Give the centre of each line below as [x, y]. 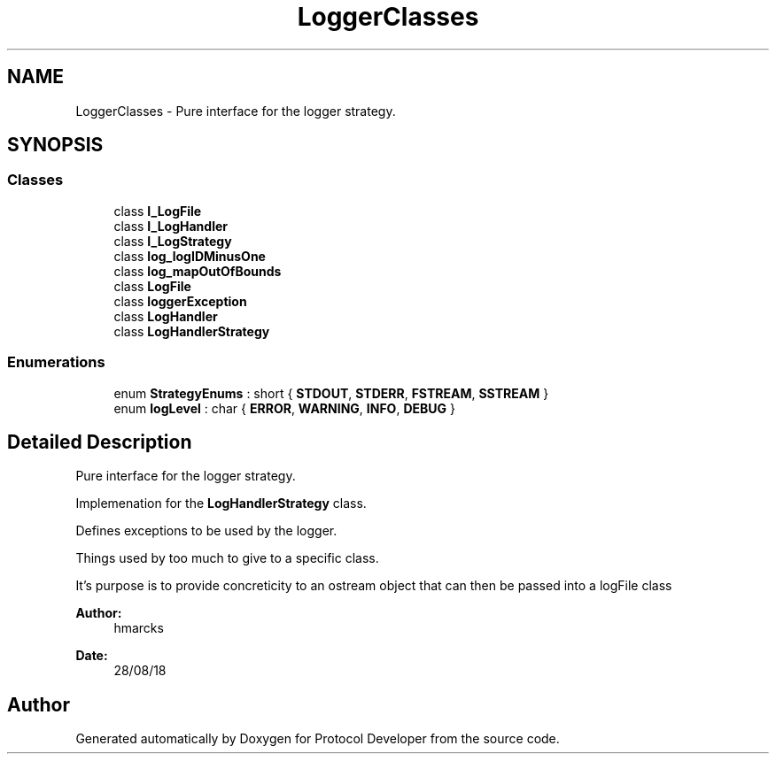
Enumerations [56, 362]
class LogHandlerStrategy [192, 331]
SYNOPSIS [55, 145]
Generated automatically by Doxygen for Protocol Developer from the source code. [318, 739]
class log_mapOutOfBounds [198, 271]
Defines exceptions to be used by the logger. [206, 531]
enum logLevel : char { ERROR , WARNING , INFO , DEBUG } [284, 408]
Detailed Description [100, 442]
